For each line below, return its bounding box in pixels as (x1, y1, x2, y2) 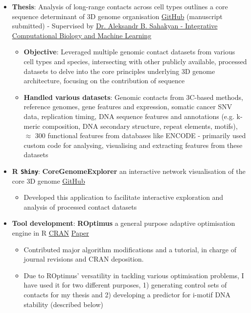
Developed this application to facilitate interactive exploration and (23, 192, 224, 202)
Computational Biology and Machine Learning (12, 30, 152, 40)
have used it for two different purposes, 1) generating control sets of (23, 280, 227, 290)
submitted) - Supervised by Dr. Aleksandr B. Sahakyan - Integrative (12, 21, 218, 31)
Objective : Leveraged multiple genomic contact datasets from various (23, 47, 235, 57)
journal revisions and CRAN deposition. (23, 254, 144, 264)
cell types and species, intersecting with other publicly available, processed (23, 56, 247, 66)
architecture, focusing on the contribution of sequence (23, 75, 185, 86)
